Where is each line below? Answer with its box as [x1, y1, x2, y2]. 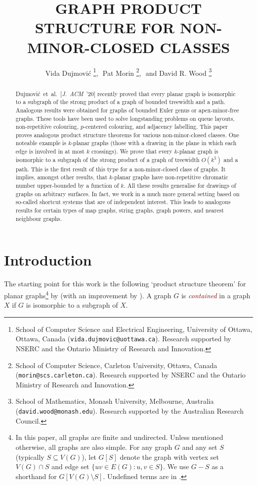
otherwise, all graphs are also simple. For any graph [15, 441, 172, 452]
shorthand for [15, 471, 57, 481]
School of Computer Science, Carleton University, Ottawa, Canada [15, 360, 217, 370]
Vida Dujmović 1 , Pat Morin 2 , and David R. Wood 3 [45, 66, 212, 78]
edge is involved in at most [15, 147, 85, 156]
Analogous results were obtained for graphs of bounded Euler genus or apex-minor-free [15, 106, 239, 114]
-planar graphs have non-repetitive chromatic [112, 173, 228, 181]
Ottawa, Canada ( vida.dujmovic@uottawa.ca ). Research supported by [15, 333, 231, 344]
